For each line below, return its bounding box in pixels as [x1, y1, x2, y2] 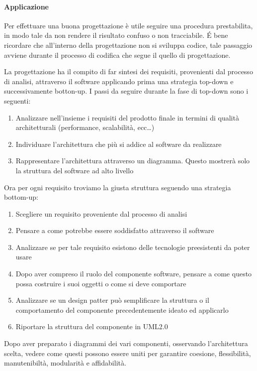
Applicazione [4, 1, 49, 11]
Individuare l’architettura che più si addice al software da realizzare [15, 138, 222, 149]
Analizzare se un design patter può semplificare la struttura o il [15, 295, 209, 305]
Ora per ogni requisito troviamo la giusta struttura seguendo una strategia [4, 182, 231, 192]
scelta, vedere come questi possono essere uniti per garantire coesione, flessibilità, [4, 348, 251, 358]
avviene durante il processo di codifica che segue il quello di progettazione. [4, 49, 231, 60]
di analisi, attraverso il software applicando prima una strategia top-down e [4, 76, 234, 86]
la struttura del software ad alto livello [15, 165, 134, 175]
